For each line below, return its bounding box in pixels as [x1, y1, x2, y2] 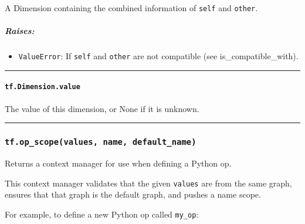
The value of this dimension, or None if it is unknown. [5, 102, 199, 114]
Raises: [5, 25, 35, 37]
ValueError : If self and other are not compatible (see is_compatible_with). [18, 50, 299, 62]
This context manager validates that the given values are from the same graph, [5, 177, 292, 189]
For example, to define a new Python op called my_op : [5, 208, 199, 220]
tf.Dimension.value [5, 83, 80, 91]
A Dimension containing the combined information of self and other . [5, 2, 258, 13]
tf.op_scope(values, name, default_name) [5, 137, 196, 147]
